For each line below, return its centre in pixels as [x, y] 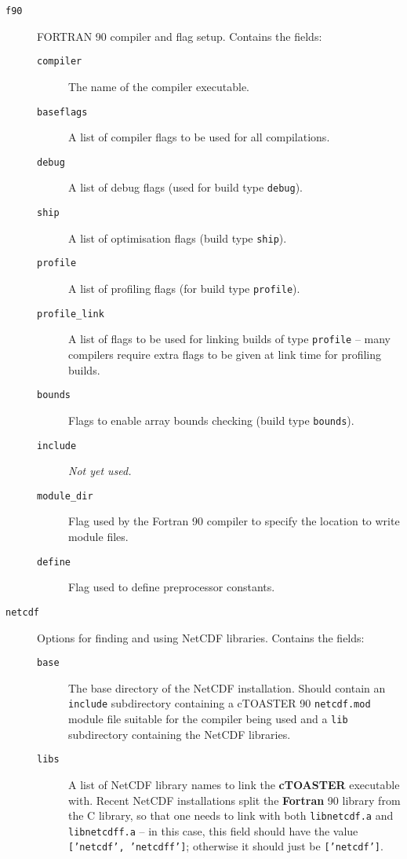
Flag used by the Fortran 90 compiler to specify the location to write [234, 521]
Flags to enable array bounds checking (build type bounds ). [211, 420]
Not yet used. [100, 471]
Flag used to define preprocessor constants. [172, 587]
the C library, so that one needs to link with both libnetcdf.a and [231, 815]
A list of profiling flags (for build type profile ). [184, 289]
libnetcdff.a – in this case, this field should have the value [213, 830]
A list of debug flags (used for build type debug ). [185, 187]
